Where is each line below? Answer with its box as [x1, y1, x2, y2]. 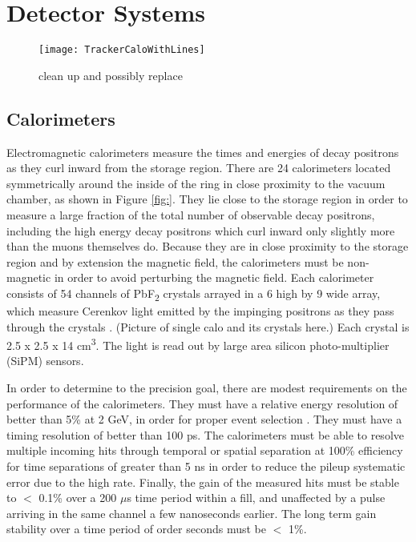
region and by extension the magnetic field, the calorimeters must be [6, 253, 344, 270]
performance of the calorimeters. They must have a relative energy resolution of [6, 395, 398, 412]
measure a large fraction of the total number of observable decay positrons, [6, 206, 375, 223]
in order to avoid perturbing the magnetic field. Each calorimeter [54, 269, 374, 286]
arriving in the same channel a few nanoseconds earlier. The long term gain [6, 504, 377, 521]
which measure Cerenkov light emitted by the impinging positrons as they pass [6, 303, 394, 319]
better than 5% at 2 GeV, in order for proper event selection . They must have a [6, 411, 402, 428]
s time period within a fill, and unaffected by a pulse [127, 489, 386, 506]
